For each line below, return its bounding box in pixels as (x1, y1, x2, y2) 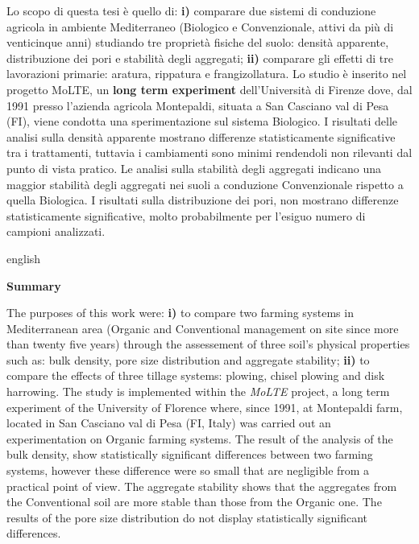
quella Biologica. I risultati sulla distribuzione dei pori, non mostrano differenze (6, 192, 399, 208)
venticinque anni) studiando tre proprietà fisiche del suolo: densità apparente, (6, 34, 389, 51)
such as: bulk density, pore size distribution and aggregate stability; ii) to (6, 351, 370, 368)
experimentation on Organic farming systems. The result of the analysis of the (6, 430, 393, 447)
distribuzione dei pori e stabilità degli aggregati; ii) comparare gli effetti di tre (6, 49, 393, 66)
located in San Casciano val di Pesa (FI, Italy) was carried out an (6, 414, 331, 431)
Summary (6, 277, 61, 294)
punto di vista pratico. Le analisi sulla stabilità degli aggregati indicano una (6, 159, 381, 176)
